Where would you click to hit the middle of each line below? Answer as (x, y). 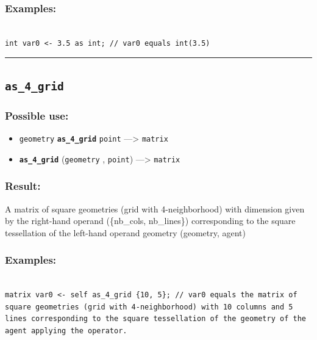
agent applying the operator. (66, 331)
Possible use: (37, 115)
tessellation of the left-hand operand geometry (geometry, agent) (125, 232)
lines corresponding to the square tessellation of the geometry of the (155, 319)
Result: (23, 186)
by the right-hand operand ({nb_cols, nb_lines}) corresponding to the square (150, 221)
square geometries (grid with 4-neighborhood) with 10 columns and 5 (149, 307)
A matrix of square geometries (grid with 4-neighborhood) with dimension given (155, 208)
